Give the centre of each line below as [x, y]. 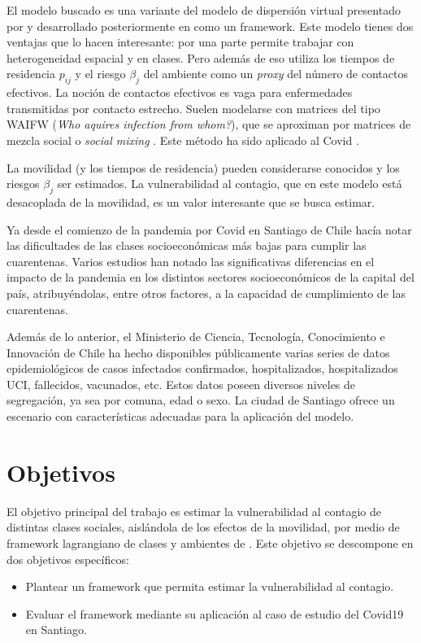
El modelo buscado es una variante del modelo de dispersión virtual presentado [204, 10]
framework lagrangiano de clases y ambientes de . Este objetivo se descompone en [210, 542]
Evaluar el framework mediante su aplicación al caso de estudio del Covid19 [215, 613]
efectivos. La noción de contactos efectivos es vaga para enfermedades [180, 92]
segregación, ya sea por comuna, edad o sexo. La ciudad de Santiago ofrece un [201, 400]
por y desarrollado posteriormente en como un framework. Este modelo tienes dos [210, 26]
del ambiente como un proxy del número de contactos [276, 74]
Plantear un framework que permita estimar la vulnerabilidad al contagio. [210, 586]
